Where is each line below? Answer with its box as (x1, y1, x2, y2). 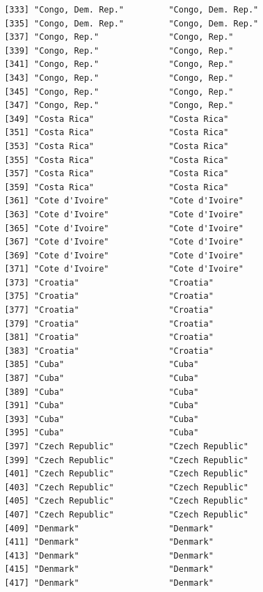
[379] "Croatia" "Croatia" (4, 318, 214, 329)
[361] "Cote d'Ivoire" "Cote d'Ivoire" (4, 196, 244, 206)
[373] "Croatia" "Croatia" (4, 277, 214, 288)
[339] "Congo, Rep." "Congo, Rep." (4, 45, 234, 56)
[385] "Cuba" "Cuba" (4, 359, 199, 370)
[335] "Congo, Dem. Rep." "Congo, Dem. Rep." (4, 18, 259, 29)
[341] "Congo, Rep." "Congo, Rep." (4, 59, 234, 70)
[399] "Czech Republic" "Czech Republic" (4, 455, 248, 465)
